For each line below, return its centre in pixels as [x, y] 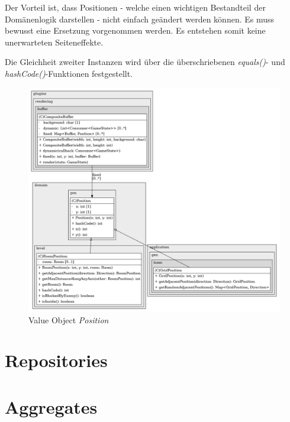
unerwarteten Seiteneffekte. [54, 42]
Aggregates [51, 406]
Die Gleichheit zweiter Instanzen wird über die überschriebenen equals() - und [145, 62]
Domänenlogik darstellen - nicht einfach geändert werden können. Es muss [140, 19]
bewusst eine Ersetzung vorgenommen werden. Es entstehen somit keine [135, 30]
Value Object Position [69, 319]
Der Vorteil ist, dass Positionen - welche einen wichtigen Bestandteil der [135, 7]
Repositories [56, 360]
